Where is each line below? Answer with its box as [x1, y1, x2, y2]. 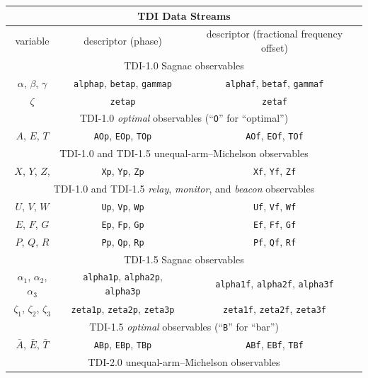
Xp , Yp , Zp [101, 164, 144, 178]
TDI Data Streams [137, 8, 231, 23]
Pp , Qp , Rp [101, 234, 144, 248]
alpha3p [105, 287, 141, 297]
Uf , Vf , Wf [253, 198, 297, 213]
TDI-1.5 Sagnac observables [124, 251, 244, 266]
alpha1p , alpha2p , [83, 269, 163, 284]
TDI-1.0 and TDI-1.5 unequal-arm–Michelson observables [59, 146, 309, 161]
